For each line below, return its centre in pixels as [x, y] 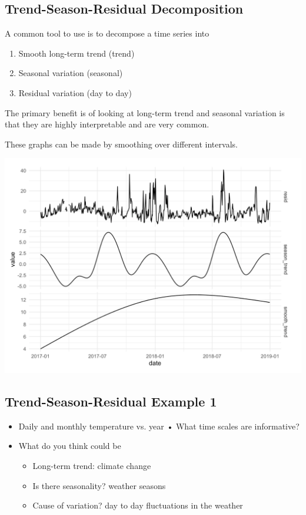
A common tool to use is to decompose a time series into [107, 33]
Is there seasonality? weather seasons [99, 485]
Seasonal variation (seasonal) [71, 73]
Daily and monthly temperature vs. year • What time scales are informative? [159, 426]
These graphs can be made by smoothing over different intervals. [121, 144]
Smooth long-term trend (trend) [76, 53]
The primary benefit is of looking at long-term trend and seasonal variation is [145, 112]
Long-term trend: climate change [92, 466]
